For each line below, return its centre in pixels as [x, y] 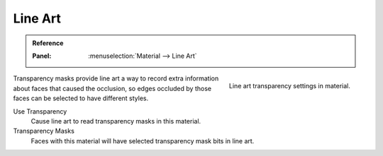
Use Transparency [40, 111]
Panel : [42, 56]
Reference [48, 43]
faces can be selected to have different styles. [81, 98]
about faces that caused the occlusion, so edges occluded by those [112, 88]
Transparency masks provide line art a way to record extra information [116, 78]
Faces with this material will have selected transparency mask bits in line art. [143, 140]
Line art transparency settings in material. [289, 86]
